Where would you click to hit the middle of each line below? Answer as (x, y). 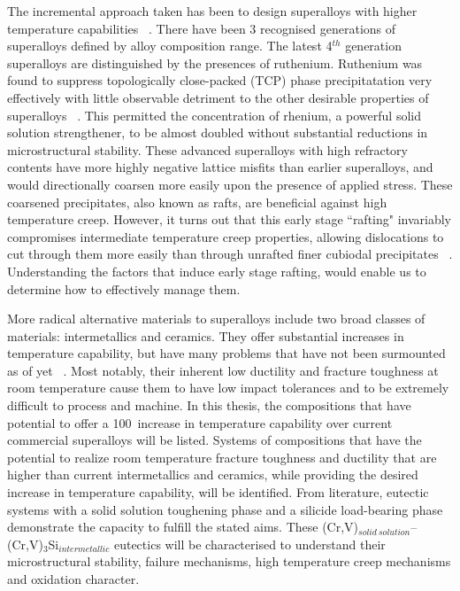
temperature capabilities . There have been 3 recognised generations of (202, 28)
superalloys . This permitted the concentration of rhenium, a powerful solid (214, 115)
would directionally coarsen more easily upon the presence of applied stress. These (230, 184)
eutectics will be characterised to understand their (249, 544)
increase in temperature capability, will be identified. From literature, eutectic (218, 492)
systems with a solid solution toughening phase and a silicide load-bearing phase (225, 509)
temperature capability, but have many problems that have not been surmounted (226, 353)
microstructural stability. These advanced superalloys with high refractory (207, 149)
